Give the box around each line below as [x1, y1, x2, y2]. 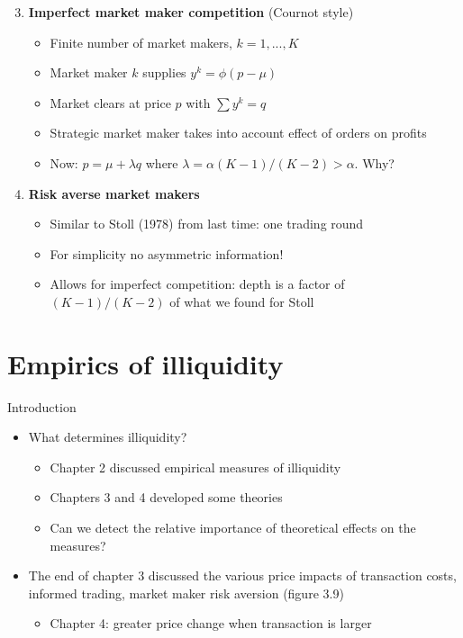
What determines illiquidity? [28, 427, 187, 446]
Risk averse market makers [28, 184, 200, 202]
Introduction [7, 397, 77, 416]
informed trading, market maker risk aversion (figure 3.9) [28, 583, 344, 602]
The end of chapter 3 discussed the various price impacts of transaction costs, [28, 566, 457, 585]
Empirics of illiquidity [7, 345, 284, 382]
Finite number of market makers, [50, 32, 232, 51]
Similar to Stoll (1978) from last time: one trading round [50, 214, 364, 233]
